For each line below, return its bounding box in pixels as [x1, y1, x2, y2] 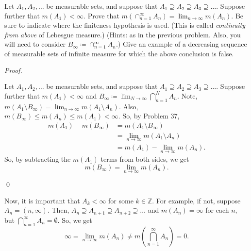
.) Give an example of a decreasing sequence [116, 39, 247, 49]
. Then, [47, 205, 69, 215]
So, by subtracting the [4, 154, 71, 164]
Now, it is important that [4, 195, 80, 205]
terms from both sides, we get [100, 154, 189, 164]
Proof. [4, 65, 22, 75]
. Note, [177, 90, 198, 100]
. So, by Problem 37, [118, 111, 180, 121]
